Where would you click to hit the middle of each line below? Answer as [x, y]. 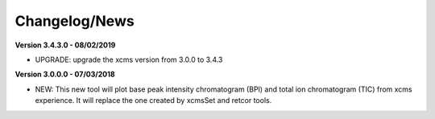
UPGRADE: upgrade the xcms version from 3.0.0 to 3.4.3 [129, 59]
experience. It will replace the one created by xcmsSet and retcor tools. [153, 101]
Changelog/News [75, 21]
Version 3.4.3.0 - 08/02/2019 [65, 45]
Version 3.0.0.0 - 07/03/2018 [65, 74]
